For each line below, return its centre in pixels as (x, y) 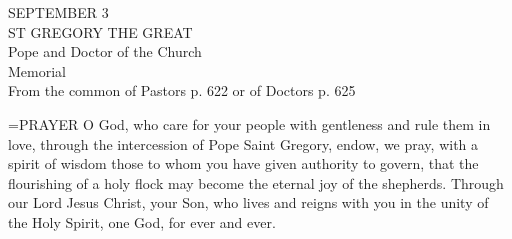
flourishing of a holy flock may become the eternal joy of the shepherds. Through (256, 182)
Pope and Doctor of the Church (105, 51)
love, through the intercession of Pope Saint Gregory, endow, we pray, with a (243, 143)
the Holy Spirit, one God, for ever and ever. (142, 221)
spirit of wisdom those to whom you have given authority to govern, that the (243, 163)
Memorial (37, 70)
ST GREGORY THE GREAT (100, 31)
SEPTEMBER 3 (58, 12)
